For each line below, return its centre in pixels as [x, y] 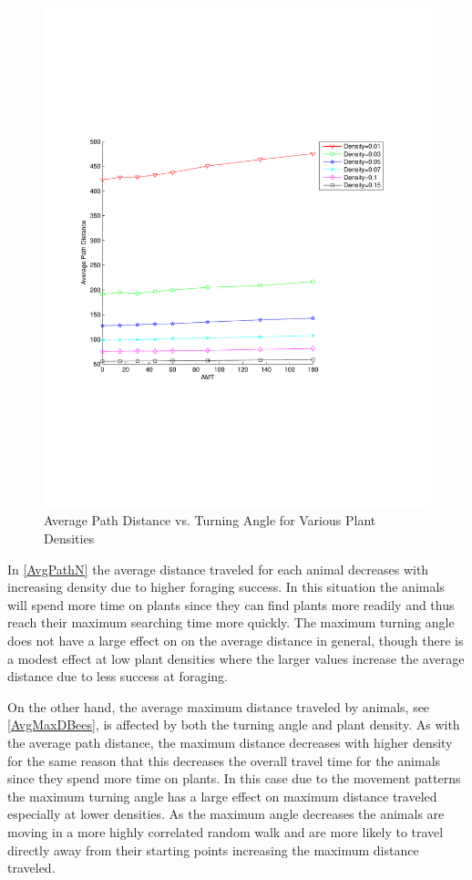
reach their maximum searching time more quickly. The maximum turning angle [231, 622]
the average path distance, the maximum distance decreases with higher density [230, 743]
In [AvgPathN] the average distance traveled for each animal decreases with [218, 569]
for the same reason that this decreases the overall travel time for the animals [224, 760]
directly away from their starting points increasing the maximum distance [213, 849]
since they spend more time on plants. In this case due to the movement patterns [234, 778]
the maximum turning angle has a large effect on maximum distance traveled [222, 796]
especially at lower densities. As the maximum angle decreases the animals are [226, 814]
